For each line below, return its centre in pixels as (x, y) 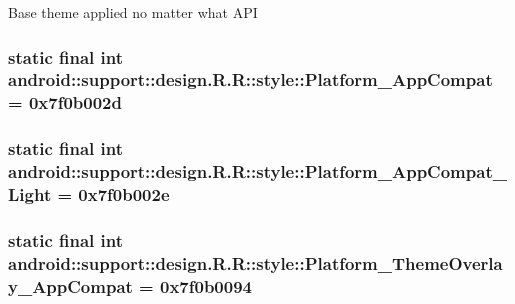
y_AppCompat (70, 285)
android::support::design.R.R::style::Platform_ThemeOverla (255, 262)
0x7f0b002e (124, 194)
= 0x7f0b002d (65, 102)
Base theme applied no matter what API (133, 12)
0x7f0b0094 (206, 285)
